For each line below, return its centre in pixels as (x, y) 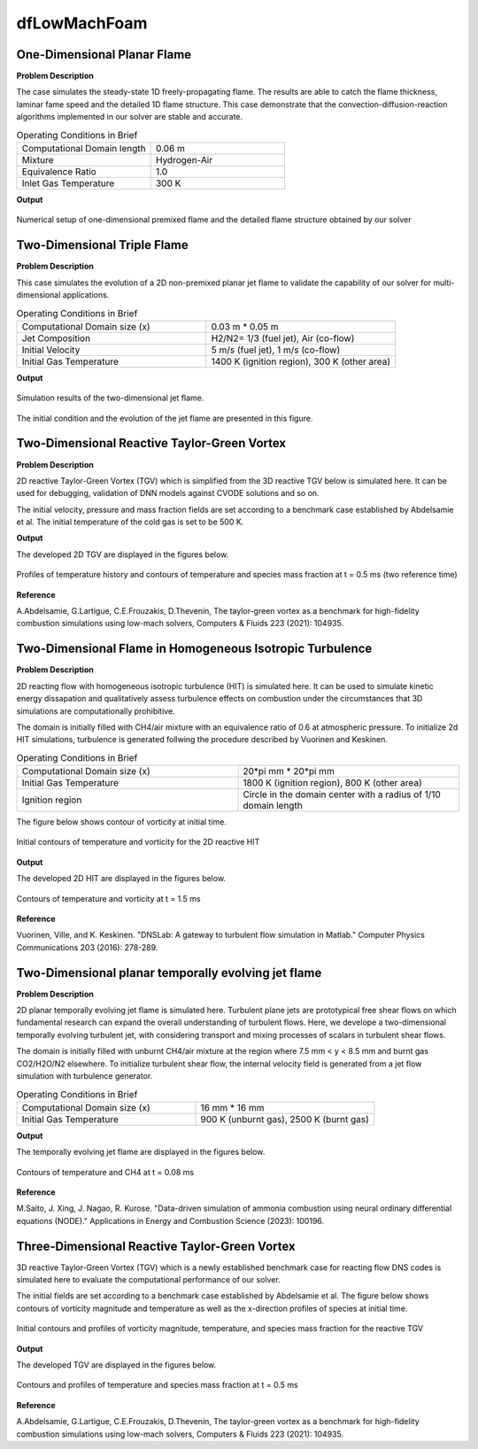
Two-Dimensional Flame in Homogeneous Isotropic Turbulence (194, 649)
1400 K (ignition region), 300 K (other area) (301, 361)
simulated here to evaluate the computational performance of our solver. (148, 1280)
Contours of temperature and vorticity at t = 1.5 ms (108, 898)
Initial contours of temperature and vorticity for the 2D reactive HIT (138, 842)
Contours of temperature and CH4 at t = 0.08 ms (105, 1172)
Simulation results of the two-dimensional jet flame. (110, 398)
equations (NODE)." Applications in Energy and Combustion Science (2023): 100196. (170, 1220)
